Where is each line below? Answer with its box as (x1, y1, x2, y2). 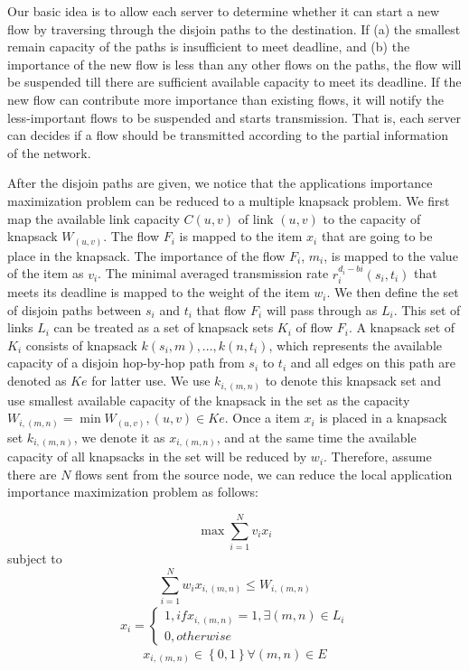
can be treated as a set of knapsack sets (53, 318, 274, 337)
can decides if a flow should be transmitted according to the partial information (7, 126, 449, 144)
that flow (196, 300, 247, 319)
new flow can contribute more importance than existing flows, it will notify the (7, 89, 444, 108)
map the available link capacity (7, 209, 180, 228)
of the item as (7, 264, 84, 283)
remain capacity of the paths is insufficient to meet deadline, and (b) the (7, 37, 410, 56)
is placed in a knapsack (319, 408, 447, 427)
